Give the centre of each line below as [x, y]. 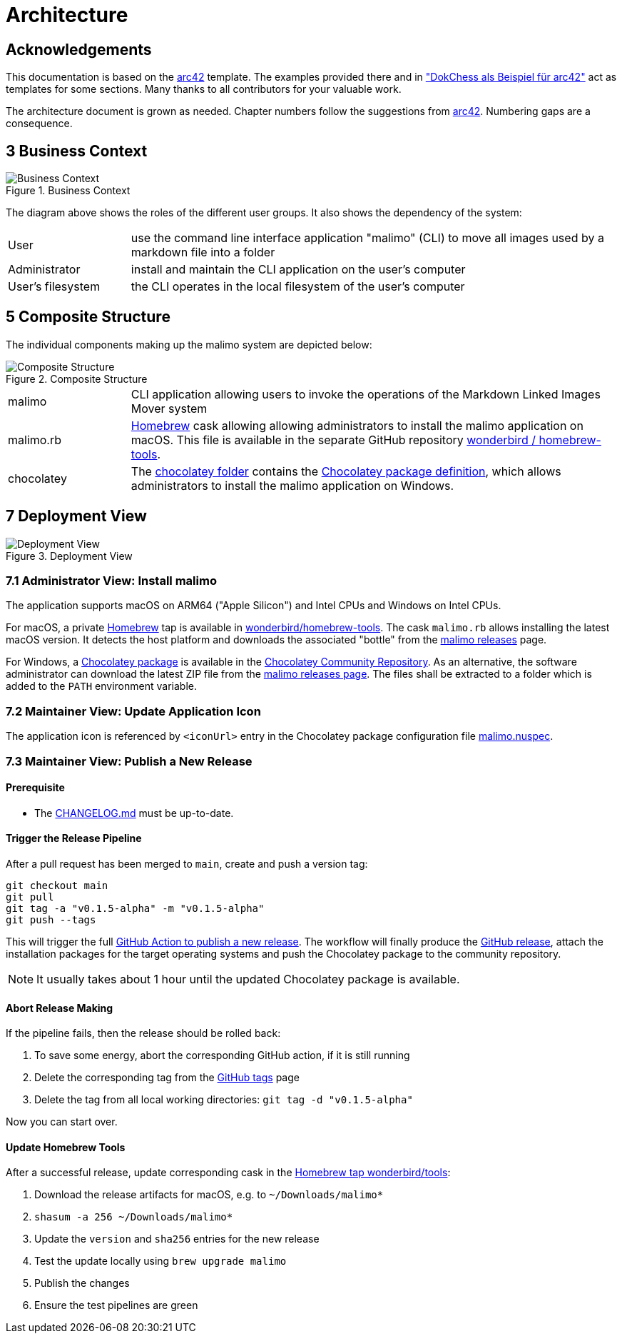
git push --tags [51, 920]
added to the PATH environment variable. [101, 686]
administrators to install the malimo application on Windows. [292, 485]
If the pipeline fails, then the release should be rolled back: [143, 1033]
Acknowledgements [79, 49]
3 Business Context [77, 151]
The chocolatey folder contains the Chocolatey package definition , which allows [346, 471]
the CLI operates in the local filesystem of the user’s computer [298, 287]
